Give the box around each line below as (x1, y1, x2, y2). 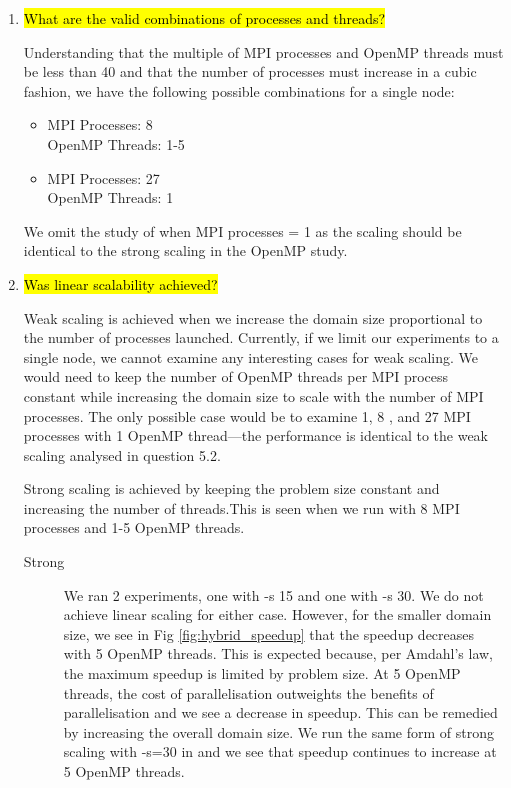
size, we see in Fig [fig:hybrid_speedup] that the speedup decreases (63, 623, 475, 644)
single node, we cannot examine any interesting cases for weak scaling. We (23, 346, 479, 367)
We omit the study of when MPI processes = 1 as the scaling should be (23, 220, 462, 241)
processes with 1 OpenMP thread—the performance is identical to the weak (23, 425, 488, 446)
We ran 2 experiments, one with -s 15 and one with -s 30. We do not (63, 584, 484, 605)
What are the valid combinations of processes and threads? (23, 8, 386, 28)
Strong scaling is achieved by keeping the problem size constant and (23, 478, 440, 499)
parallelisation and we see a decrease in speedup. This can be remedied (63, 702, 498, 723)
